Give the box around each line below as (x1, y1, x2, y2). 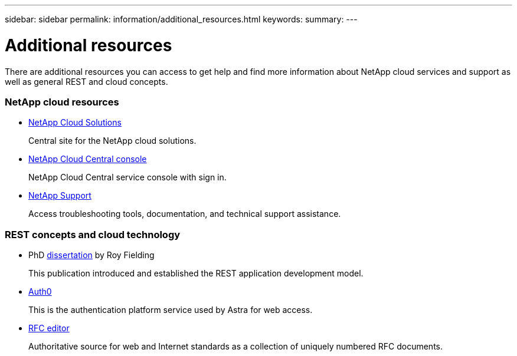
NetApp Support (28, 190, 91, 201)
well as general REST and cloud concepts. (5, 76, 168, 87)
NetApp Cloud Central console (28, 154, 147, 164)
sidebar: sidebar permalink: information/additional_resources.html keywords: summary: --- (5, 14, 358, 24)
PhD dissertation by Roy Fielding (28, 250, 155, 260)
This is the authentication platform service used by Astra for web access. (28, 305, 313, 315)
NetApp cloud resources (5, 95, 119, 108)
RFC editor (28, 323, 70, 333)
